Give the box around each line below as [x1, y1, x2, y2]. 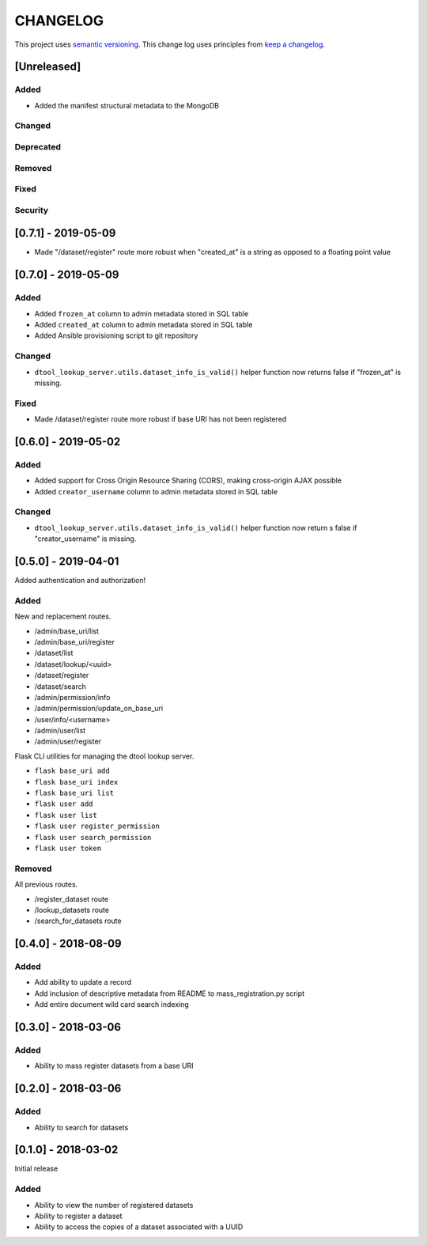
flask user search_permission [34, 833, 152, 842]
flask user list [34, 811, 98, 819]
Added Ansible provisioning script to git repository [34, 331, 198, 340]
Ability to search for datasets [34, 1122, 129, 1132]
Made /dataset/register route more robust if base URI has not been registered [34, 414, 287, 424]
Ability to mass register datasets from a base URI [34, 1061, 194, 1071]
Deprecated [14, 142, 62, 153]
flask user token [34, 843, 102, 853]
